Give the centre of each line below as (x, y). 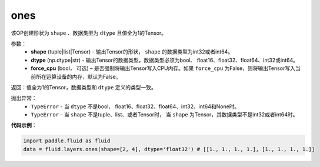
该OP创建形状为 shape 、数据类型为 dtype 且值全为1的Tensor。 (89, 33)
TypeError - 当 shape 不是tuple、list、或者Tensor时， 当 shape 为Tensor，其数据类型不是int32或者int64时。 (164, 115)
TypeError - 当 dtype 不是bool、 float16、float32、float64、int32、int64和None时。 (135, 106)
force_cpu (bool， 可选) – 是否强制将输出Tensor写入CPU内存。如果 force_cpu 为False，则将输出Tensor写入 (163, 68)
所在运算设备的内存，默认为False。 (78, 76)
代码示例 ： (24, 125)
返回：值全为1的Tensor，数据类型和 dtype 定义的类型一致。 (84, 87)
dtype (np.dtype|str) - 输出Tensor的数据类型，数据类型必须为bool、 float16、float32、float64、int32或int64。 (164, 60)
